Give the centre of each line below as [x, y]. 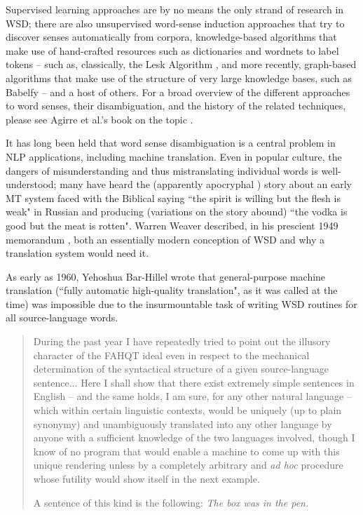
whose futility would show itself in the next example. [146, 479]
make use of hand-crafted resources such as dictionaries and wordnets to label [172, 50]
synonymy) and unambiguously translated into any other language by [183, 423]
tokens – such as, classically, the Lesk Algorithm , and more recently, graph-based [181, 64]
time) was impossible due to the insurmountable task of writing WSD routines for [181, 303]
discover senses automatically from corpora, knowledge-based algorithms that [171, 37]
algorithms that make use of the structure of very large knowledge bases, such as [179, 78]
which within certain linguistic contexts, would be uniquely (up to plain [187, 410]
